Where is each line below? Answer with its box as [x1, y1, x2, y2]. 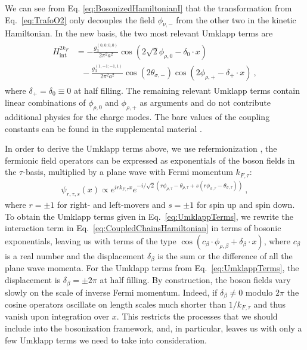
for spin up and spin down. [196, 198, 295, 211]
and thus [253, 297, 286, 310]
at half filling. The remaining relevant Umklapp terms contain [73, 84, 300, 96]
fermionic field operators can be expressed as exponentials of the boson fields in [5, 153, 295, 166]
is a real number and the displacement [5, 250, 145, 262]
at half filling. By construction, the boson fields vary [100, 274, 291, 286]
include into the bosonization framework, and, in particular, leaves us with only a [5, 322, 302, 334]
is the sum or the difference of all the [157, 250, 293, 262]
